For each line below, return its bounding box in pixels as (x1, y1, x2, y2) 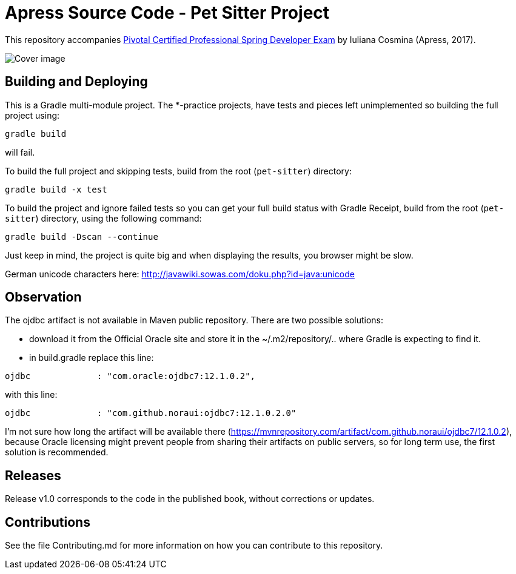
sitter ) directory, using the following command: (5, 213, 202, 223)
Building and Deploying (5, 74, 148, 90)
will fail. (5, 147, 35, 157)
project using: (5, 110, 60, 120)
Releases (5, 467, 61, 483)
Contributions (5, 514, 90, 530)
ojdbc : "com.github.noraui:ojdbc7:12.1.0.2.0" (5, 408, 297, 418)
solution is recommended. (5, 447, 109, 458)
